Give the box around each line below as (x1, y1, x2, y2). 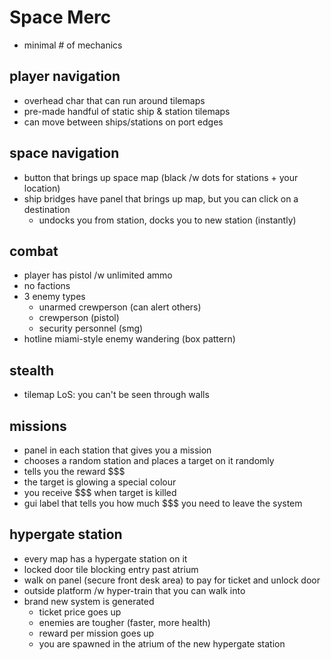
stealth (9, 362, 54, 379)
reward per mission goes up (38, 627, 155, 639)
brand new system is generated (23, 595, 155, 607)
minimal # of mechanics (23, 39, 123, 51)
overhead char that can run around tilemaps (23, 94, 206, 106)
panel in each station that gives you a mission (23, 444, 212, 456)
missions (9, 417, 67, 435)
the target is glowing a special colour (23, 476, 177, 488)
